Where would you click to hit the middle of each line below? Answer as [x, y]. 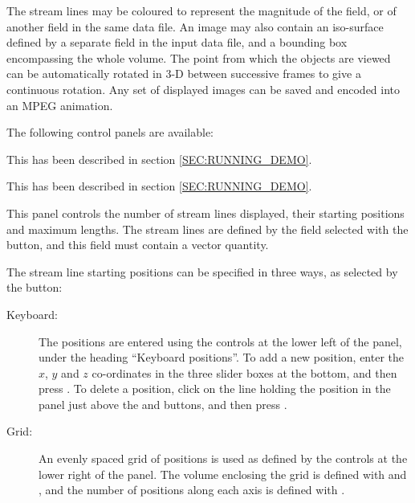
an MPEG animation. [60, 105]
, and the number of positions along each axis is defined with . [192, 490]
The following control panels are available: [110, 132]
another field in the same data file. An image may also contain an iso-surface [195, 26]
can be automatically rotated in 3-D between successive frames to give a [184, 74]
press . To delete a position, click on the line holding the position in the [215, 388]
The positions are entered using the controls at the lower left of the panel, [220, 341]
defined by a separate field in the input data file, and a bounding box [177, 42]
